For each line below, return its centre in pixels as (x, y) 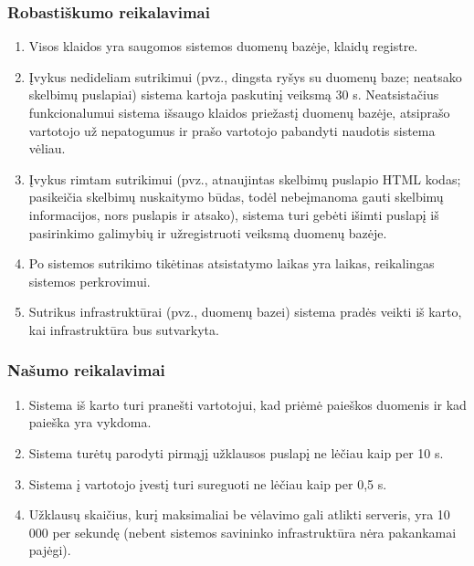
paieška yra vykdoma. (90, 422)
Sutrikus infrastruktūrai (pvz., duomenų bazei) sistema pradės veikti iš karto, (245, 312)
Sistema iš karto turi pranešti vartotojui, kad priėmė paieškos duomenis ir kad (248, 404)
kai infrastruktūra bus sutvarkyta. (124, 329)
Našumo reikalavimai (86, 370)
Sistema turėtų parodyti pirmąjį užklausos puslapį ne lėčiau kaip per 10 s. (236, 452)
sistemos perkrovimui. (90, 281)
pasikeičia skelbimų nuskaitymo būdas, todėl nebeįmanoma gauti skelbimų (236, 197)
